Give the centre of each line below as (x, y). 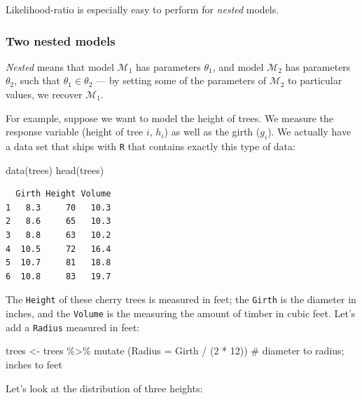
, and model (238, 66)
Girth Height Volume (63, 194)
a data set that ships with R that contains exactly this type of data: (151, 146)
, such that (37, 80)
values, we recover (44, 94)
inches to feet (34, 364)
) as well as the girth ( (212, 132)
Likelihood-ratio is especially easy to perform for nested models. (142, 9)
